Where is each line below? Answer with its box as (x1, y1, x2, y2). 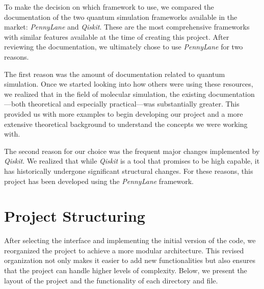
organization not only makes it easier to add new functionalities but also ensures (4, 255, 255, 266)
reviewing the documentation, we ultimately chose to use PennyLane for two (4, 41, 243, 52)
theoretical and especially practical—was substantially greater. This (28, 98, 240, 109)
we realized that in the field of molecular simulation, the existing (4, 88, 206, 99)
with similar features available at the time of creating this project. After (4, 31, 229, 42)
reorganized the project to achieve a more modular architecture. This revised (4, 245, 244, 255)
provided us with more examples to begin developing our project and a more (4, 108, 243, 119)
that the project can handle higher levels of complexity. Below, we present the (4, 265, 247, 275)
